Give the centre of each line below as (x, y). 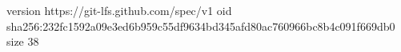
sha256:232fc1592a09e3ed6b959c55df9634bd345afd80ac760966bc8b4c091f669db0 (201, 26)
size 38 (23, 41)
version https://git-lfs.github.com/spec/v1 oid (119, 10)
